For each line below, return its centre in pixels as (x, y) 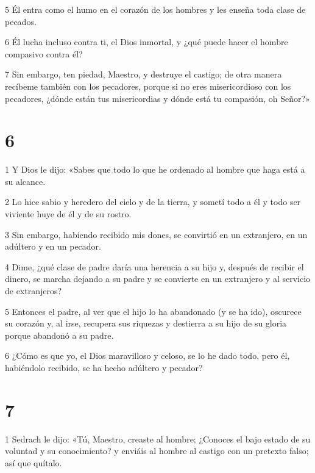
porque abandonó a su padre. (59, 335)
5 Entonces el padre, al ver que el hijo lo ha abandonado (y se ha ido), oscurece (153, 311)
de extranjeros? (34, 291)
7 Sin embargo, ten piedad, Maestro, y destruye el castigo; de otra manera (143, 74)
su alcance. (25, 181)
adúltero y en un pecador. (53, 246)
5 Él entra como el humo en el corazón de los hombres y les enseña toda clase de (155, 9)
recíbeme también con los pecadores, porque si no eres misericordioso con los (148, 86)
